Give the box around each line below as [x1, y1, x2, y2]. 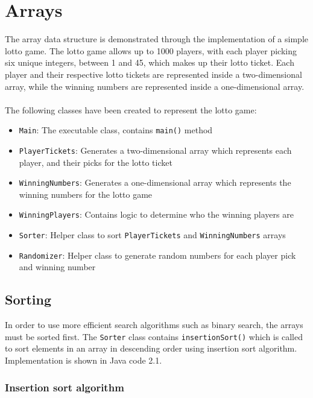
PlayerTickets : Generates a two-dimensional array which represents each [19, 144, 292, 156]
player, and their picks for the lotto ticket [19, 156, 172, 168]
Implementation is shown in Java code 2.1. [5, 354, 162, 367]
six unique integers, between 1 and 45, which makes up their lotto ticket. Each [5, 56, 294, 69]
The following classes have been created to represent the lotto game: [5, 103, 257, 116]
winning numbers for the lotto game [19, 188, 153, 200]
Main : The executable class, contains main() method [19, 124, 213, 136]
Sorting [5, 290, 52, 309]
